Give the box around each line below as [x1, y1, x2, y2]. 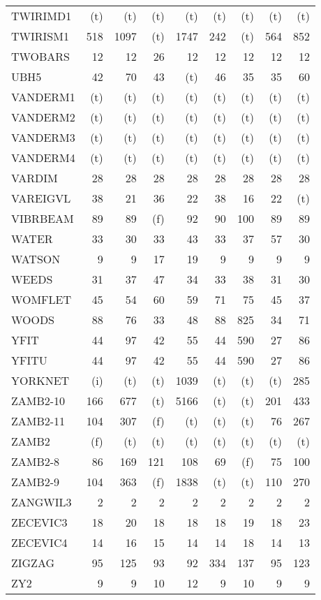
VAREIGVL [11, 190, 71, 206]
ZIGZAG [11, 555, 55, 571]
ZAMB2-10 [11, 393, 66, 409]
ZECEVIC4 [11, 534, 68, 550]
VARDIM [11, 170, 58, 186]
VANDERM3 [11, 129, 75, 145]
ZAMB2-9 [11, 474, 60, 490]
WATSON [11, 251, 61, 267]
